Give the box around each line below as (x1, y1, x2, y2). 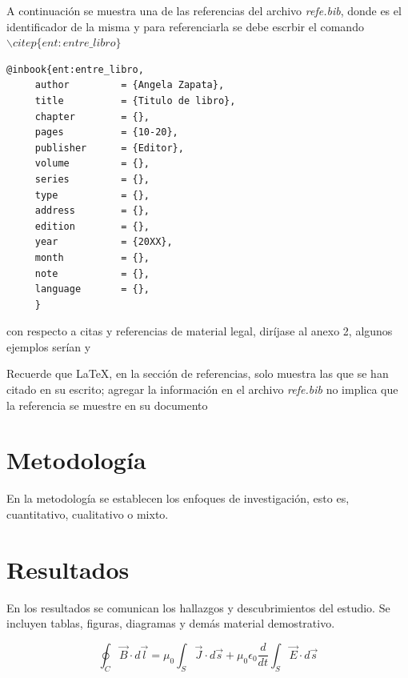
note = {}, (34, 267, 150, 279)
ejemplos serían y (6, 338, 91, 355)
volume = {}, (34, 158, 150, 170)
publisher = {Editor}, (34, 142, 184, 154)
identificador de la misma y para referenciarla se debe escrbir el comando (6, 18, 364, 34)
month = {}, (34, 251, 150, 263)
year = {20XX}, (34, 236, 173, 248)
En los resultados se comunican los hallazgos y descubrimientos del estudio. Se (6, 599, 390, 616)
